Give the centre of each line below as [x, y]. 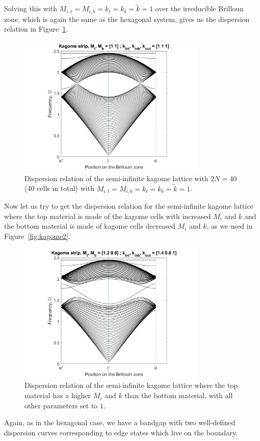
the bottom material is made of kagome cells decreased [90, 226]
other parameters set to [61, 405]
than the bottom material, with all [179, 395]
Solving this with [31, 8]
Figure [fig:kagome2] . [37, 236]
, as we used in [230, 226]
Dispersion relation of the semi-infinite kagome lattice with [116, 178]
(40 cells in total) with [59, 188]
